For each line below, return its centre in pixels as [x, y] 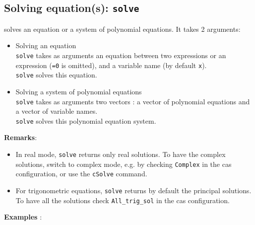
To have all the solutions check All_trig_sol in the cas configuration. [123, 200]
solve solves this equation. [56, 75]
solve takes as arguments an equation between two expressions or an [121, 55]
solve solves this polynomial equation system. [86, 120]
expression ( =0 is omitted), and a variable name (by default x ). [111, 65]
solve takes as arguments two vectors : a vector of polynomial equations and [133, 101]
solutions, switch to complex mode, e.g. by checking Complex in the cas [124, 164]
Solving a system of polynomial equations [79, 91]
